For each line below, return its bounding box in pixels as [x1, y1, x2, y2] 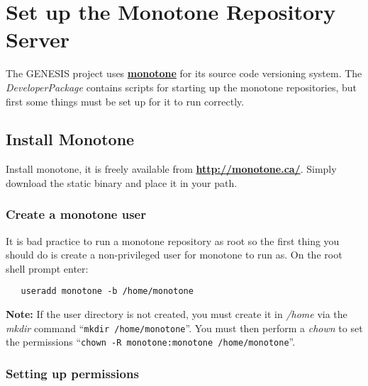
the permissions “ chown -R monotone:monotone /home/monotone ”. [6, 334, 296, 349]
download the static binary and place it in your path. [6, 175, 238, 190]
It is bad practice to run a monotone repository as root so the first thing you [6, 233, 340, 248]
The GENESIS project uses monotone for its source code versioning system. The [6, 66, 362, 81]
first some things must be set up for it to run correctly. [6, 93, 245, 108]
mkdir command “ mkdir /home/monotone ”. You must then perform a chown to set [6, 320, 363, 335]
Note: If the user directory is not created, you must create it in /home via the [6, 307, 347, 322]
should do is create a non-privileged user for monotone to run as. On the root [6, 247, 342, 262]
